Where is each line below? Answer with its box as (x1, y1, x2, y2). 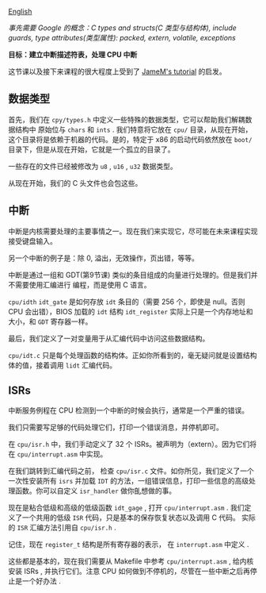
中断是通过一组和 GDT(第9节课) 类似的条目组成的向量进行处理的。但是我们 (8, 270, 251, 279)
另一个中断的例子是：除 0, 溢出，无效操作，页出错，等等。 (8, 253, 199, 263)
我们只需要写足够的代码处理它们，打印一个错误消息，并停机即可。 (8, 422, 223, 432)
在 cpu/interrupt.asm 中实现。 (8, 449, 108, 459)
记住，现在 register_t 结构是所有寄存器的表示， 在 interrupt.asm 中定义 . (8, 540, 249, 549)
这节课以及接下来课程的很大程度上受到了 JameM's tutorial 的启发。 (8, 67, 227, 76)
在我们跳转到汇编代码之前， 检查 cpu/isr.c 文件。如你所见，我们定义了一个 (8, 466, 255, 476)
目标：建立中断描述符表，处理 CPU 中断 (8, 50, 138, 59)
